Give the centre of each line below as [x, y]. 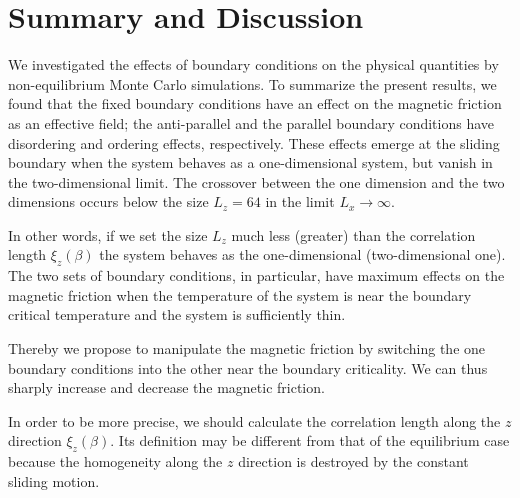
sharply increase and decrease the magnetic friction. [166, 387]
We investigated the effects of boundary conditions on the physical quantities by [253, 64]
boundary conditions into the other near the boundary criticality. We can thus [248, 367]
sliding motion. [54, 480]
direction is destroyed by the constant [353, 461]
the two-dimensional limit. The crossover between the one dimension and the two [256, 181]
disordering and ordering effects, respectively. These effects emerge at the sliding [254, 142]
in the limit [300, 201]
